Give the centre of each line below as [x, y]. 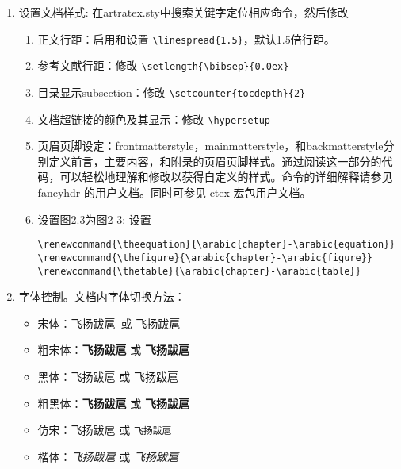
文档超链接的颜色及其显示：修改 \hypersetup [154, 119]
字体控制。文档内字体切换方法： [102, 296]
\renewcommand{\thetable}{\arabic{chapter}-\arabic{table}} [199, 271]
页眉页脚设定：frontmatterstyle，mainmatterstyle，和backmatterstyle [210, 146]
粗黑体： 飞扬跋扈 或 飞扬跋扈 [113, 403]
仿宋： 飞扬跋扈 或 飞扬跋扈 [105, 430]
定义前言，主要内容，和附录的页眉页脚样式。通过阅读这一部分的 [215, 161]
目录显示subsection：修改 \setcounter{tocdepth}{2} [172, 92]
